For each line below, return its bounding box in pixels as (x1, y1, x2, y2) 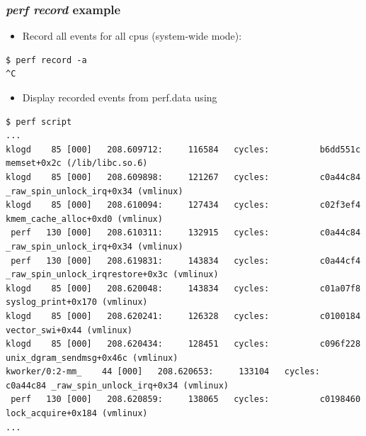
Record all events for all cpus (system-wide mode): (22, 28, 242, 43)
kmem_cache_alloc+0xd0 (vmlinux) (6, 213, 163, 224)
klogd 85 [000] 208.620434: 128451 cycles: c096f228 (6, 339, 361, 350)
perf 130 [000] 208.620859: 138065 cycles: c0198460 (11, 394, 361, 405)
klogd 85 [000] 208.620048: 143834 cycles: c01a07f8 (6, 283, 361, 294)
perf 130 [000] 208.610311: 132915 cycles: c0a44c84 (11, 228, 361, 238)
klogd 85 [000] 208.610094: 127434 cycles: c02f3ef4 (6, 200, 361, 211)
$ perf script (6, 116, 72, 127)
